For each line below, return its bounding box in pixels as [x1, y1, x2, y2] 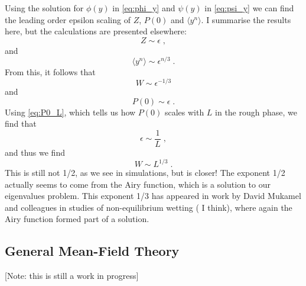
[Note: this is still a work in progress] [5, 269, 139, 282]
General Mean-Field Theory [5, 242, 180, 260]
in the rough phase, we [215, 105, 298, 118]
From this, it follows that [5, 66, 96, 78]
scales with [164, 105, 204, 118]
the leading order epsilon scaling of [5, 13, 131, 25]
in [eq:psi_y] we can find [204, 2, 294, 14]
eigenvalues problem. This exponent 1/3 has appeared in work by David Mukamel [5, 189, 301, 202]
